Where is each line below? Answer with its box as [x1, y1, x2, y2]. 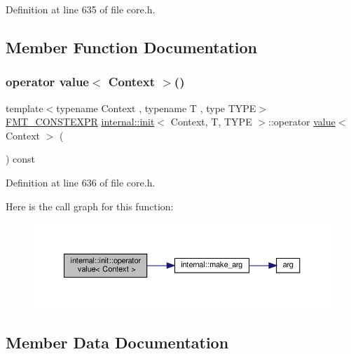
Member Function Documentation [6, 36, 258, 57]
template [6, 100, 43, 115]
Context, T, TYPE [170, 114, 252, 129]
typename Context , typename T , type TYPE [56, 100, 256, 115]
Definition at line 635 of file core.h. [6, 2, 156, 16]
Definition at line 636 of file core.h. [6, 175, 156, 189]
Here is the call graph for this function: [6, 198, 174, 213]
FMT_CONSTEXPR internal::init [6, 114, 155, 129]
